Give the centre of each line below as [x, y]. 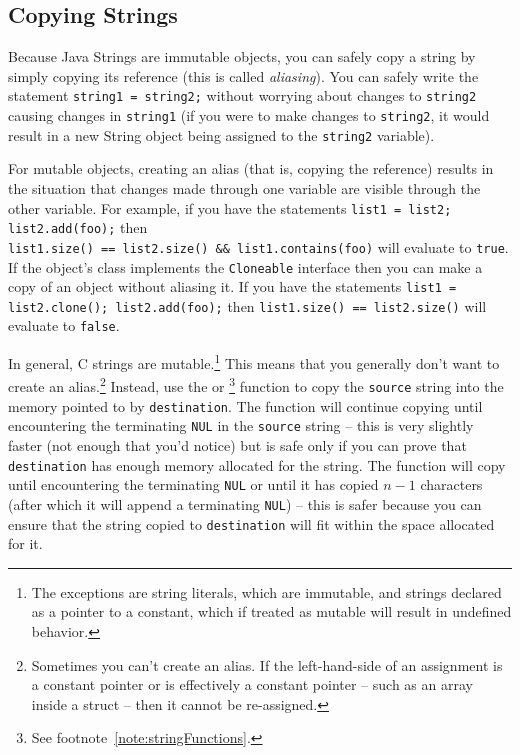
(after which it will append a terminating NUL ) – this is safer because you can [245, 503]
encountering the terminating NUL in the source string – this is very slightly [241, 425]
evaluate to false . [64, 325]
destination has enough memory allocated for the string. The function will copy [257, 464]
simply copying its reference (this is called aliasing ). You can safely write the [243, 75]
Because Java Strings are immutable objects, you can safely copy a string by [242, 56]
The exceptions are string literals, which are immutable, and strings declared [266, 591]
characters [451, 484]
